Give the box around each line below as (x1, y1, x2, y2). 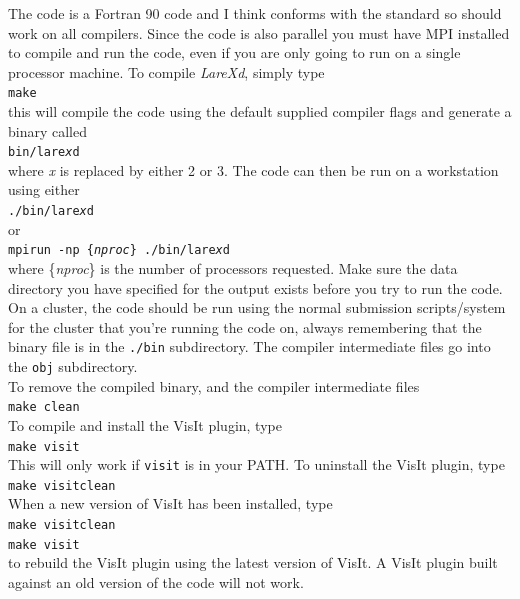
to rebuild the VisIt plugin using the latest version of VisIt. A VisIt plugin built (8, 552, 498, 573)
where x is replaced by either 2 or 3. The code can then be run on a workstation (8, 159, 499, 180)
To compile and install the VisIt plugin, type (8, 414, 282, 435)
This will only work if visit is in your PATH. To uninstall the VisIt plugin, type (8, 454, 505, 475)
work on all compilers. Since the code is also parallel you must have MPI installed (8, 22, 510, 43)
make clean (8, 400, 80, 415)
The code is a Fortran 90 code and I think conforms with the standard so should (8, 3, 502, 23)
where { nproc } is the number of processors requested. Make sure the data (8, 257, 458, 278)
